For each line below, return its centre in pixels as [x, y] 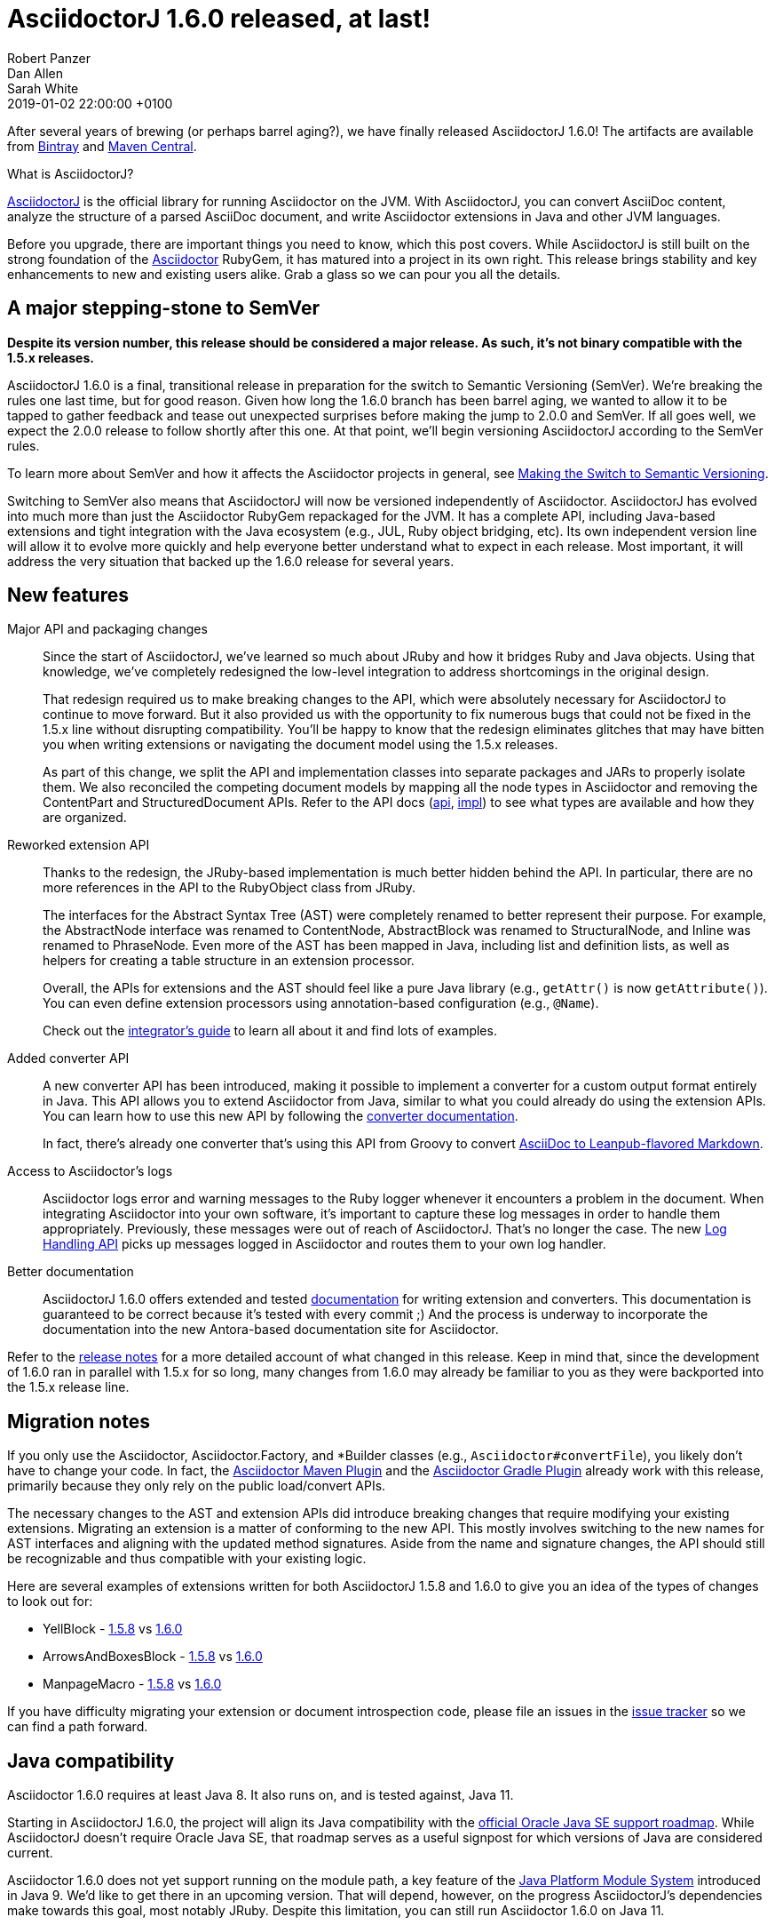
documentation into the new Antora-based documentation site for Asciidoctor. [271, 1330]
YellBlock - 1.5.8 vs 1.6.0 [113, 1629]
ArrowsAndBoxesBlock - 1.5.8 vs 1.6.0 [153, 1657]
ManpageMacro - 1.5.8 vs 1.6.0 [132, 1684]
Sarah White [43, 88]
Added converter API [68, 1058]
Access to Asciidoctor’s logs [90, 1171]
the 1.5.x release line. [68, 1387]
